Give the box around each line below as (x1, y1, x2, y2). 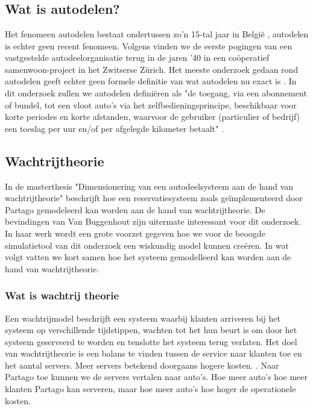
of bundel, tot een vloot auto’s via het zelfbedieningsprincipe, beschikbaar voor (5, 98, 297, 111)
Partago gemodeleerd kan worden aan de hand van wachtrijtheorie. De (5, 203, 265, 216)
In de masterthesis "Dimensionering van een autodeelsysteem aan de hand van (5, 180, 294, 192)
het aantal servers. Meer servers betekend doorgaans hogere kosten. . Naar (5, 358, 279, 371)
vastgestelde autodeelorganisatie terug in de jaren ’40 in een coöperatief (5, 51, 270, 64)
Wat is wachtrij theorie (5, 288, 119, 303)
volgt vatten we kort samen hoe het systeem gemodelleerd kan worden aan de (5, 251, 291, 263)
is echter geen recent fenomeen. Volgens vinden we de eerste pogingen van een (5, 39, 292, 52)
